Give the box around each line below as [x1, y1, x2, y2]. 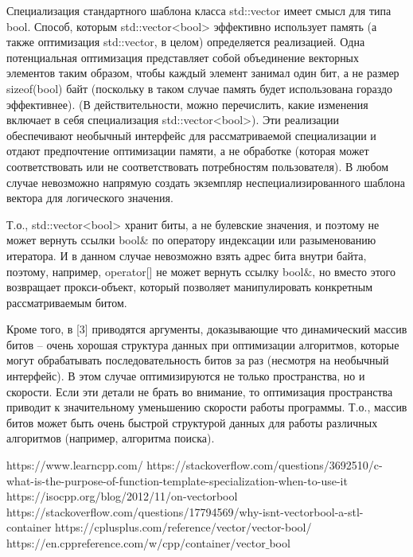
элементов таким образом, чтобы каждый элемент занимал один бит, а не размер [6, 64, 399, 81]
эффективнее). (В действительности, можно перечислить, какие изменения [6, 95, 368, 112]
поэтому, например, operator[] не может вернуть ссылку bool [6, 263, 304, 279]
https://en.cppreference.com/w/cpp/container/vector [6, 535, 266, 551]
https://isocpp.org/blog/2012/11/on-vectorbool [6, 488, 238, 504]
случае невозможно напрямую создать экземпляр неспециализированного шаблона [6, 173, 406, 190]
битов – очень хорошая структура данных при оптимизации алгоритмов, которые [6, 336, 399, 353]
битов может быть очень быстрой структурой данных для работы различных [6, 414, 378, 430]
